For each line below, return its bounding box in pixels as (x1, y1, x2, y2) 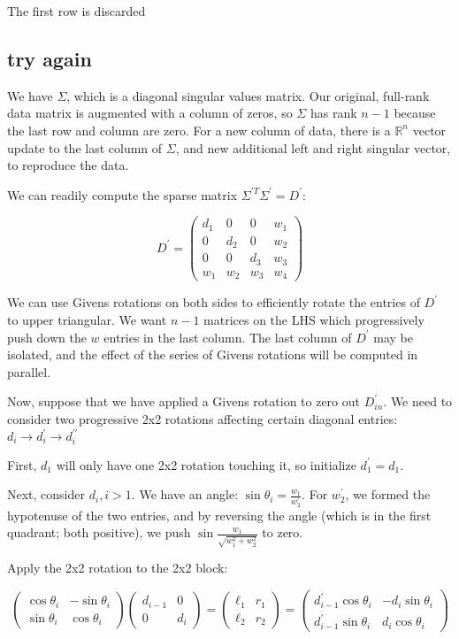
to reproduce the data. (7, 156, 129, 174)
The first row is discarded (7, 2, 146, 19)
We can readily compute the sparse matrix (7, 185, 238, 204)
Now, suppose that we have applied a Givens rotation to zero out (7, 392, 360, 411)
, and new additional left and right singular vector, (175, 138, 451, 157)
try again (7, 44, 92, 72)
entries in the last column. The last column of (103, 327, 352, 346)
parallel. (7, 362, 51, 381)
